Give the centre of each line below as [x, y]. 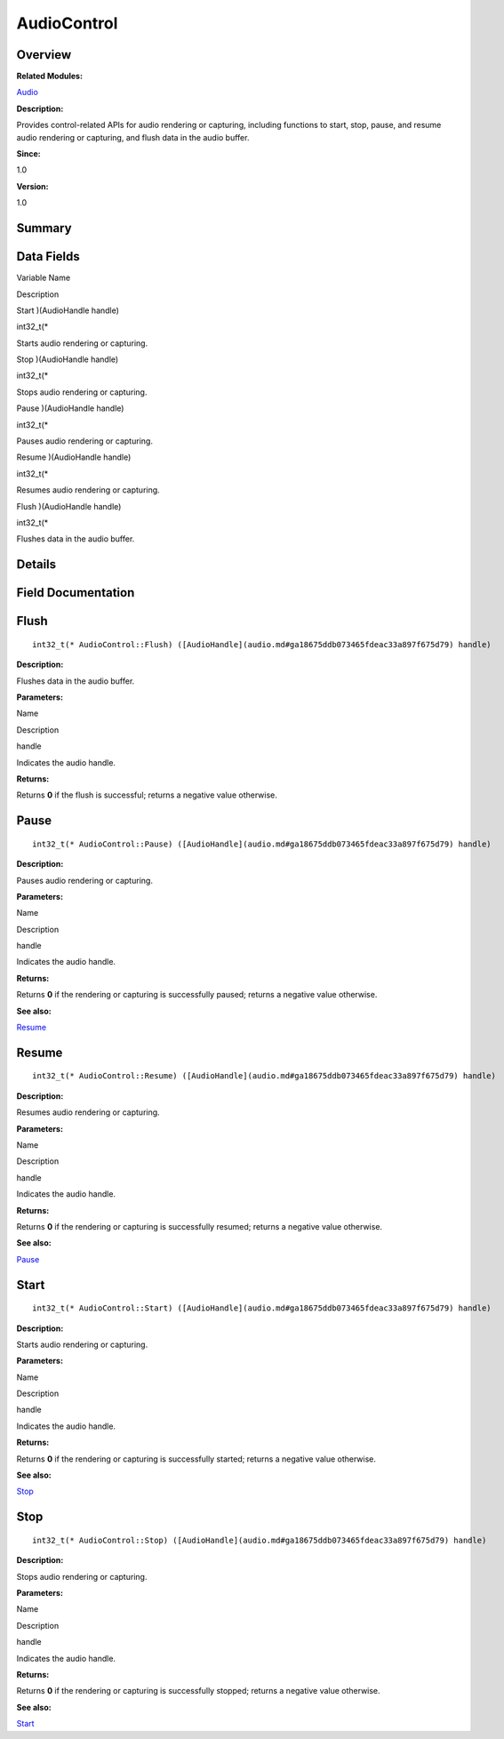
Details [36, 565]
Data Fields [48, 256]
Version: [32, 186]
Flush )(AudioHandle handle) [69, 506]
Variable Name [44, 278]
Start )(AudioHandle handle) [68, 310]
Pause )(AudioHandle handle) [70, 408]
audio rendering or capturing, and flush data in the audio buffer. [133, 137]
